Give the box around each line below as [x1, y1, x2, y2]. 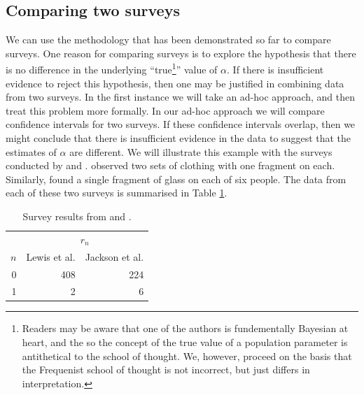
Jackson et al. [85, 249, 144, 264]
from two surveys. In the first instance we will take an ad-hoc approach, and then [6, 89, 355, 104]
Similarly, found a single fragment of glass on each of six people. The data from [6, 171, 346, 186]
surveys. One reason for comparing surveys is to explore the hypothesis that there [6, 45, 356, 60]
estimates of [6, 144, 57, 159]
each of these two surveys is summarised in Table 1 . [6, 185, 227, 200]
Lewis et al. [26, 249, 76, 264]
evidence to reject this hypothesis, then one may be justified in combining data [6, 76, 344, 90]
